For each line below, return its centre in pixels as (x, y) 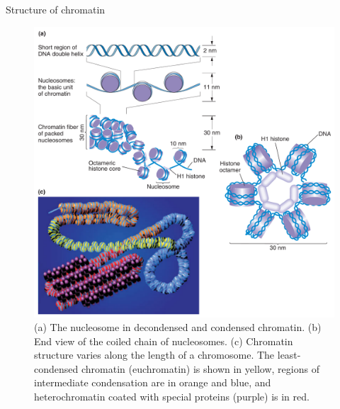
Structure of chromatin (56, 9)
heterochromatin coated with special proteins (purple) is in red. (172, 397)
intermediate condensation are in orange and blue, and (153, 382)
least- (289, 355)
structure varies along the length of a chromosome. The (154, 355)
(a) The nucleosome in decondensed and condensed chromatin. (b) (178, 327)
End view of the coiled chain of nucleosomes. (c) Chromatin (164, 341)
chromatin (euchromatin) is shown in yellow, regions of (200, 368)
